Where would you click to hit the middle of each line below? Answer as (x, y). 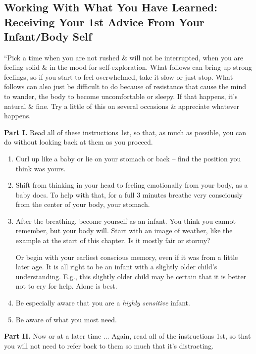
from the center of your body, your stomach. (83, 204)
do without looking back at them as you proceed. (78, 142)
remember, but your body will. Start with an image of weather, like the (124, 230)
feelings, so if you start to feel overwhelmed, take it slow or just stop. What (119, 76)
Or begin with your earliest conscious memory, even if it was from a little (127, 257)
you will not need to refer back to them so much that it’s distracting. (109, 345)
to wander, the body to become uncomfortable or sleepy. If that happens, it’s (121, 96)
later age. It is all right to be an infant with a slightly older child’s (116, 267)
